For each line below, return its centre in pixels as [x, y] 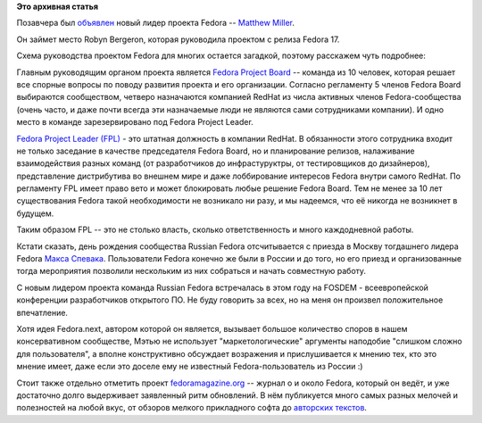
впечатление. [42, 312]
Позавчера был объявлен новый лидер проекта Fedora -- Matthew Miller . [155, 23]
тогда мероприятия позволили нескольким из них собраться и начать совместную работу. [191, 271]
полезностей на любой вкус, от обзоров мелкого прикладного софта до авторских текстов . [192, 408]
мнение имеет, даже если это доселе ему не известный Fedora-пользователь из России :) [190, 367]
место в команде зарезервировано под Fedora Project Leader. [135, 122]
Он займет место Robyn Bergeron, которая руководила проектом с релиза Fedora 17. [178, 39]
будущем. [35, 213]
